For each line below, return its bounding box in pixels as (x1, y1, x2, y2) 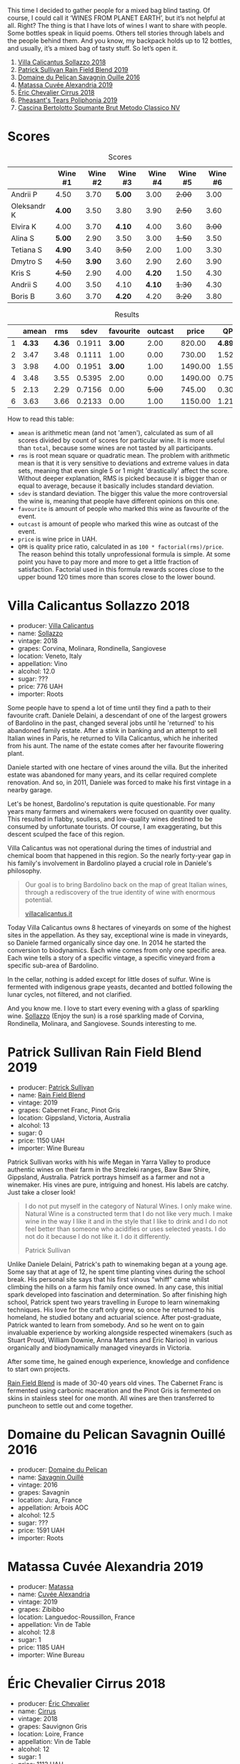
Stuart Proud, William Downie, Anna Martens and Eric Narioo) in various (7, 1335, 218, 1344)
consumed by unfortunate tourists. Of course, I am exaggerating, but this (7, 822, 222, 831)
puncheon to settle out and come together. (7, 1401, 134, 1410)
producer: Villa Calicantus (17, 621, 94, 629)
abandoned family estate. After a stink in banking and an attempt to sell (7, 726, 217, 734)
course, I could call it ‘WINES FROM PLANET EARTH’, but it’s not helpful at (7, 14, 226, 22)
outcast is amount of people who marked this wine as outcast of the (17, 519, 219, 528)
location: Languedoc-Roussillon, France (17, 1613, 136, 1621)
